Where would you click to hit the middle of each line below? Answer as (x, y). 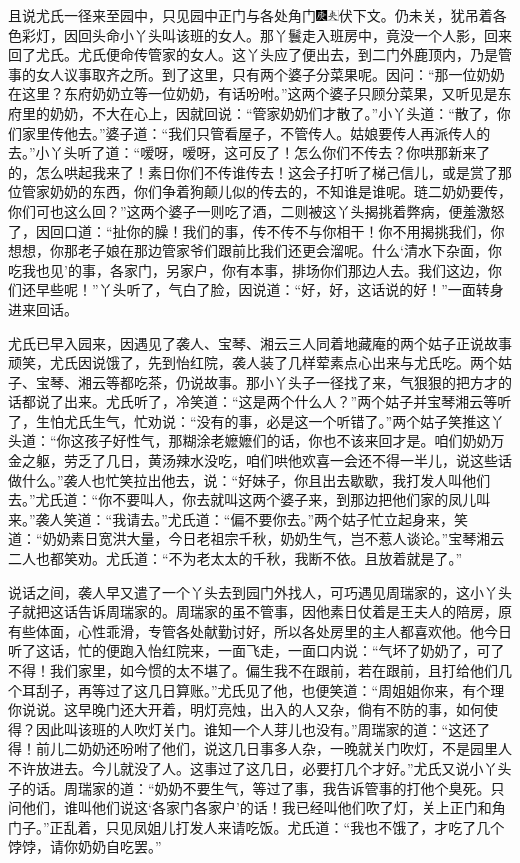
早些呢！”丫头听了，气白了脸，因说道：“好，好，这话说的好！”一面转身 (269, 289)
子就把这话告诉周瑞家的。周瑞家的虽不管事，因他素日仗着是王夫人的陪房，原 (260, 611)
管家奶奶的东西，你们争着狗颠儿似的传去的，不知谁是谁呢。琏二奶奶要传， (266, 191)
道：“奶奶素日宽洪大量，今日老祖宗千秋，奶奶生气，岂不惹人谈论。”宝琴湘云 (256, 538)
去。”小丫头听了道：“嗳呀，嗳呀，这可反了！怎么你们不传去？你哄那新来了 (249, 152)
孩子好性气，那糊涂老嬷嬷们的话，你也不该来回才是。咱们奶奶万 (294, 440)
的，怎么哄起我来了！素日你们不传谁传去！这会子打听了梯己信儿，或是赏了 (253, 171)
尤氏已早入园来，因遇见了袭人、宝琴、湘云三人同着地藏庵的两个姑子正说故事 (260, 342)
